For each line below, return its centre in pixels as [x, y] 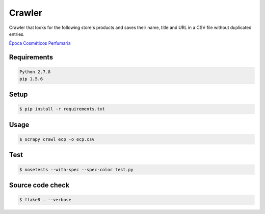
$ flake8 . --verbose [45, 200]
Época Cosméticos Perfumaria [40, 43]
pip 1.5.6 [31, 79]
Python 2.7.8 [35, 72]
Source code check [39, 185]
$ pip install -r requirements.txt [62, 109]
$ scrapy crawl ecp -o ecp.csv [57, 139]
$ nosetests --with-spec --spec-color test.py [76, 170]
